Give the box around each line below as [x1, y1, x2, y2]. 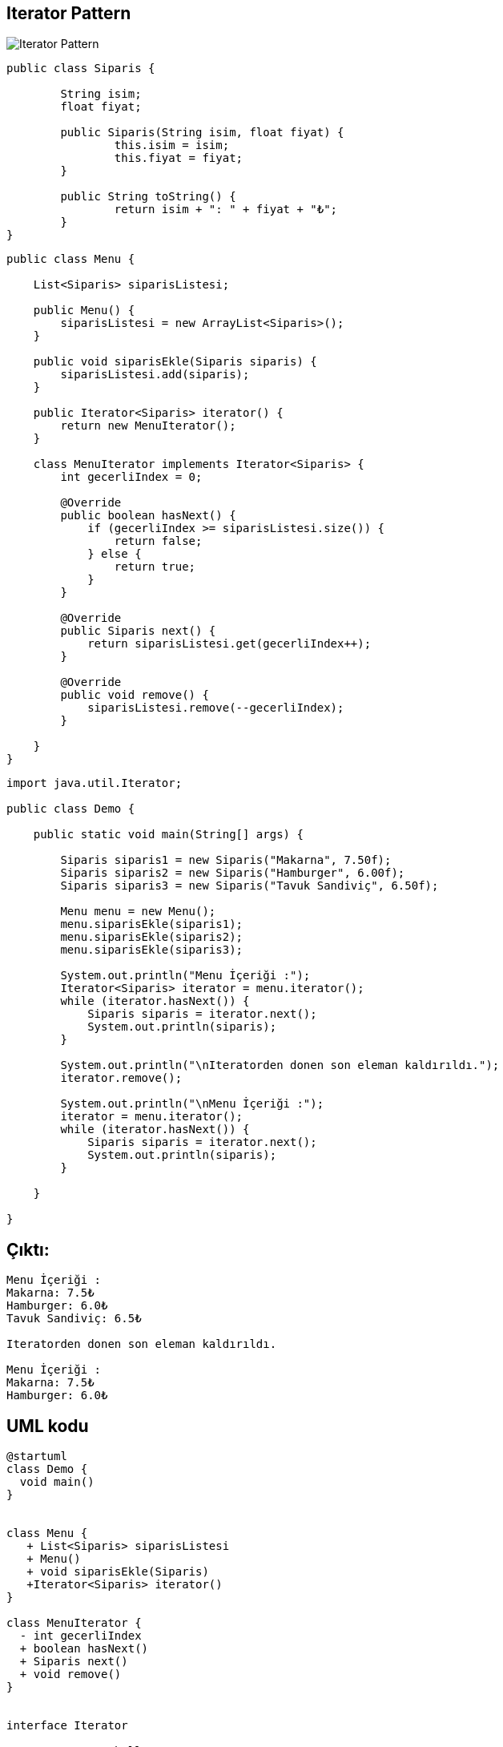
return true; [114, 560, 196, 574]
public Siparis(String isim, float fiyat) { [60, 126, 344, 139]
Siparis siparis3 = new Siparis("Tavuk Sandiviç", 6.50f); [60, 879, 439, 893]
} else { [87, 547, 142, 561]
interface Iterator [6, 1719, 128, 1733]
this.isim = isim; [114, 139, 230, 152]
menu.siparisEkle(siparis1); [60, 918, 243, 931]
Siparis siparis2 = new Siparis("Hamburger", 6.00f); [60, 866, 405, 880]
